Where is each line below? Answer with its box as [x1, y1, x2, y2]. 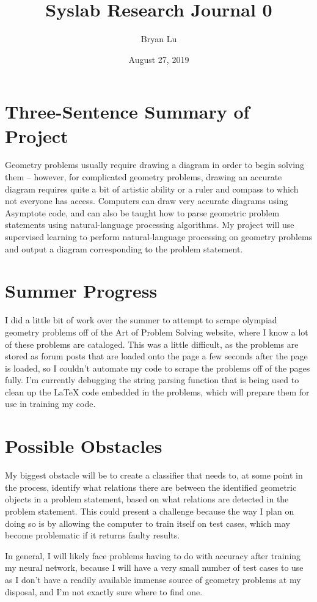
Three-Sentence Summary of [5, 99, 250, 124]
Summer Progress [5, 278, 158, 303]
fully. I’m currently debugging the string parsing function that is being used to [5, 373, 299, 386]
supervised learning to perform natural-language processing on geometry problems [5, 230, 313, 243]
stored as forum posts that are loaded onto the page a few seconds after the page [5, 350, 308, 362]
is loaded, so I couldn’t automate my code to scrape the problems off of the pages [5, 361, 310, 374]
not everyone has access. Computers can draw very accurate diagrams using [5, 194, 288, 207]
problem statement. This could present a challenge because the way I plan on [5, 504, 294, 517]
